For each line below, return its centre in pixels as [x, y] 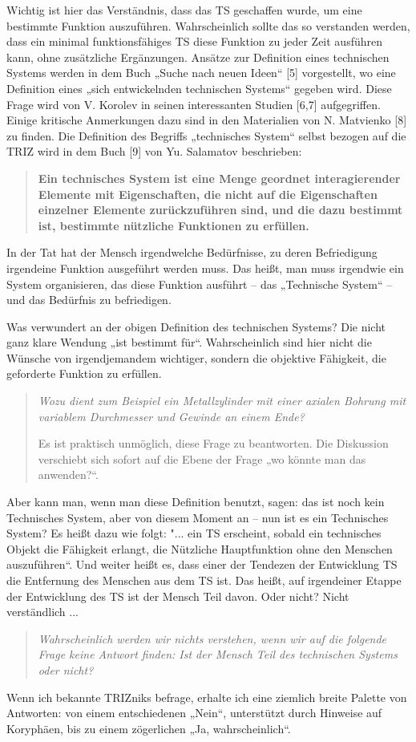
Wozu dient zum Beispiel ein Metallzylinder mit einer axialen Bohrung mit [222, 401]
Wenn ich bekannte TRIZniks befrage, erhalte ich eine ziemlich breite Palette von [207, 697]
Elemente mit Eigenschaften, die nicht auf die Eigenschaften [208, 194]
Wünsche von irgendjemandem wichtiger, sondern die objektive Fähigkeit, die [196, 357]
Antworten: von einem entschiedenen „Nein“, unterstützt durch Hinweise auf [194, 713]
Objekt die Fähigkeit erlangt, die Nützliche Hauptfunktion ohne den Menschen [200, 548]
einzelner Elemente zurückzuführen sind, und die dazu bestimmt [220, 210]
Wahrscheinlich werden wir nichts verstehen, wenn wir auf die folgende [212, 638]
